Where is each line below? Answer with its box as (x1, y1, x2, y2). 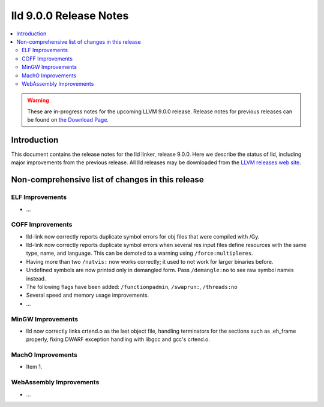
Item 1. (26, 363, 43, 370)
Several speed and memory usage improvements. (26, 291, 149, 299)
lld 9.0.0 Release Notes (11, 9, 129, 22)
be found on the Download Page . (27, 116, 109, 123)
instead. (26, 275, 46, 282)
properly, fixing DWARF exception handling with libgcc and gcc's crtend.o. (26, 336, 210, 343)
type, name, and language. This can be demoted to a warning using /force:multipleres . (26, 249, 253, 257)
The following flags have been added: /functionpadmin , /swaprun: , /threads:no (26, 284, 238, 290)
